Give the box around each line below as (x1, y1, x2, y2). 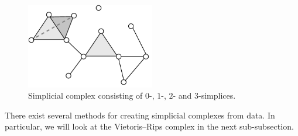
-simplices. (198, 89, 236, 102)
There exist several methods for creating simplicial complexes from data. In (5, 109, 275, 121)
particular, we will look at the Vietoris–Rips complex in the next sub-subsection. (5, 120, 294, 132)
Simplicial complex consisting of (28, 89, 143, 102)
